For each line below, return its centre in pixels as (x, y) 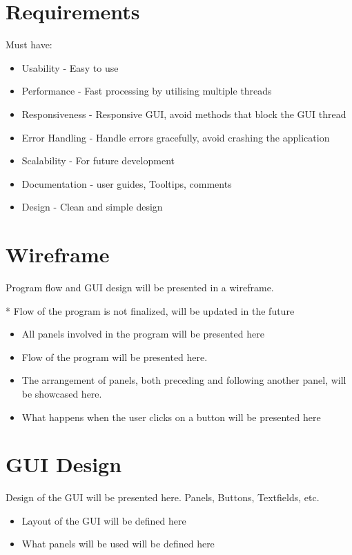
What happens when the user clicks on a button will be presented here (171, 417)
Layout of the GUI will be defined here (104, 520)
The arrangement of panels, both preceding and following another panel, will (184, 380)
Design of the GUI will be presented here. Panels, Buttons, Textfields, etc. (163, 497)
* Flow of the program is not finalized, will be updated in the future (150, 310)
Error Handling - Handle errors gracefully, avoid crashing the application (176, 137)
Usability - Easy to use (70, 67)
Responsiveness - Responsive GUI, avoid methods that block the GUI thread (184, 114)
